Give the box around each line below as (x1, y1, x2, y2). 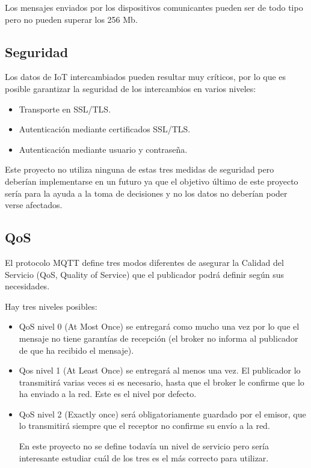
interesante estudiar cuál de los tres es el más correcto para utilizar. (19, 451, 269, 464)
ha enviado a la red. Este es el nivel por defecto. (19, 387, 197, 400)
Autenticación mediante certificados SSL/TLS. (19, 123, 191, 135)
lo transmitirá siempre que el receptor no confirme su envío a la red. (19, 419, 270, 432)
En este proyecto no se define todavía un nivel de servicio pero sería (19, 440, 269, 452)
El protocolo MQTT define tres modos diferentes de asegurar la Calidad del (5, 256, 284, 268)
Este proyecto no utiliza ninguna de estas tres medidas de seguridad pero (5, 163, 274, 176)
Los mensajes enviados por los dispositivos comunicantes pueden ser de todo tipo (5, 1, 303, 13)
